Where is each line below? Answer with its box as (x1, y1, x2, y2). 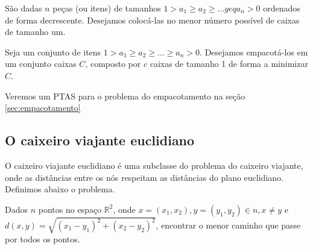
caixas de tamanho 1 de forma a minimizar (150, 57, 308, 70)
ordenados (263, 2, 300, 14)
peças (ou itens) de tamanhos (52, 2, 161, 14)
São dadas (5, 2, 42, 14)
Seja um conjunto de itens (5, 45, 101, 58)
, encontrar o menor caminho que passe (156, 219, 301, 232)
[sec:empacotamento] (5, 101, 81, 114)
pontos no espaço (38, 203, 102, 215)
